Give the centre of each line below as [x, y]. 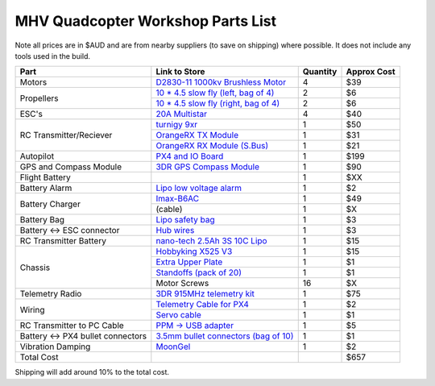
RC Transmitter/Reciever [66, 135]
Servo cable [178, 315]
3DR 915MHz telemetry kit [205, 294]
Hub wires [175, 230]
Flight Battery [46, 177]
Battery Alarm [46, 188]
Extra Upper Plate [189, 262]
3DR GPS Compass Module [207, 167]
